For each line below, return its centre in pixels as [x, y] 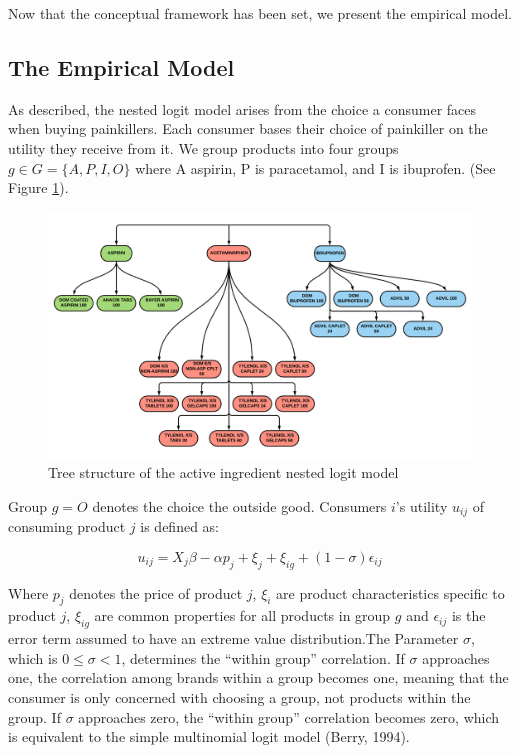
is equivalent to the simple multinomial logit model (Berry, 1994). [209, 736]
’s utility [421, 505]
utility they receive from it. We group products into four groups [203, 147]
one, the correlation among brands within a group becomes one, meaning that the [258, 677]
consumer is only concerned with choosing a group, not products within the [239, 696]
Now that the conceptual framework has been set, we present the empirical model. [260, 13]
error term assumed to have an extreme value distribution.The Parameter [233, 638]
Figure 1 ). [38, 187]
